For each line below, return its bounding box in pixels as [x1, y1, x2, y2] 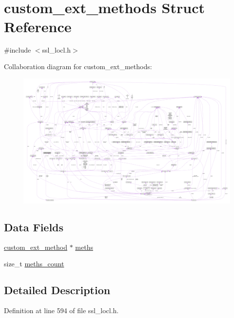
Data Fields [4, 219, 64, 234]
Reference [4, 17, 72, 37]
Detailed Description [4, 282, 111, 297]
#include [4, 45, 31, 55]
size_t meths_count [4, 259, 64, 269]
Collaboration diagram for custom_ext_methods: [4, 61, 152, 71]
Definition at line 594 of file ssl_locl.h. [4, 305, 119, 315]
